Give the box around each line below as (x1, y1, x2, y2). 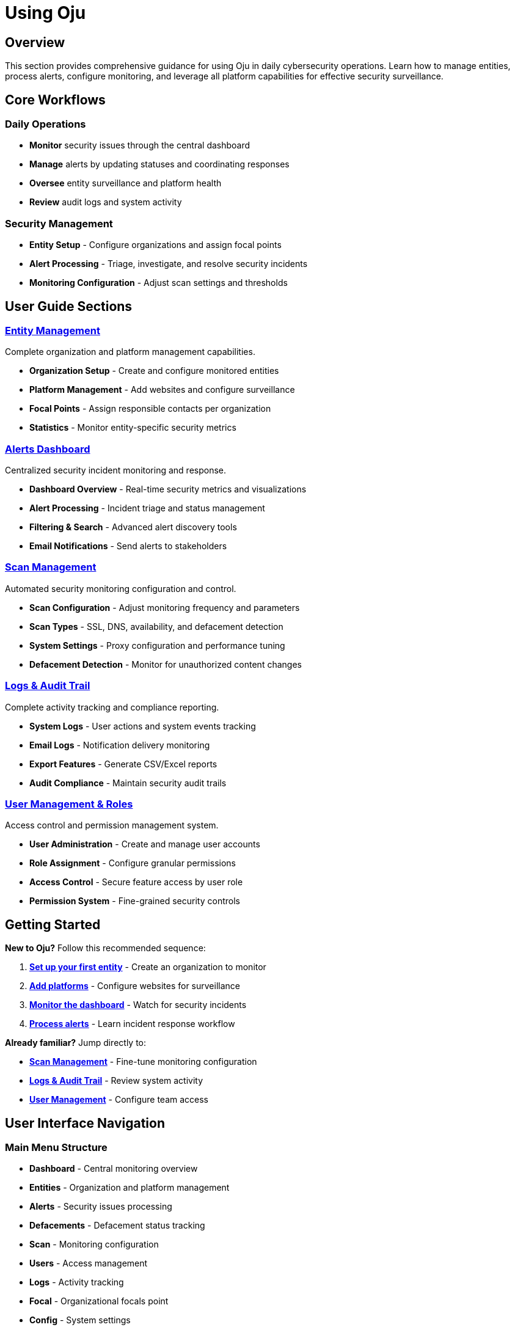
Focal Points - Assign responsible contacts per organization (29, 403, 271, 414)
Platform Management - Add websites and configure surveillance (29, 384, 295, 395)
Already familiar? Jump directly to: (5, 1037, 147, 1048)
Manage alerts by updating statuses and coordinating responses (29, 159, 290, 170)
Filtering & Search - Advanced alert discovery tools (29, 522, 237, 533)
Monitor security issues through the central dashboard (29, 140, 250, 151)
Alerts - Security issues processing (29, 1201, 172, 1212)
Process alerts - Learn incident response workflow (29, 1018, 235, 1029)
